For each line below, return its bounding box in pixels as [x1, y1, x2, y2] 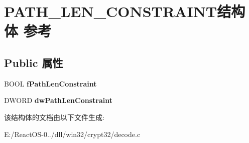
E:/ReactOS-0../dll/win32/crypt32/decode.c [4, 128, 141, 139]
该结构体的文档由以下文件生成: [4, 111, 104, 122]
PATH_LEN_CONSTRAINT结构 [4, 1, 245, 21]
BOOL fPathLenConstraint [4, 78, 97, 88]
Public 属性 [4, 54, 63, 70]
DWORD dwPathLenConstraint [4, 95, 112, 105]
